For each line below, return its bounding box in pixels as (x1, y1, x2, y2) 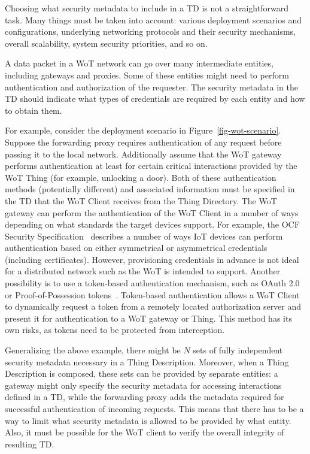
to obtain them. (5, 104, 62, 116)
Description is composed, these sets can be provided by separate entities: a (5, 367, 278, 380)
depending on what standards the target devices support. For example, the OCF (5, 218, 300, 231)
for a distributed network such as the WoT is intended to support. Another (5, 265, 281, 277)
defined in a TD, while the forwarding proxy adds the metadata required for (5, 391, 284, 403)
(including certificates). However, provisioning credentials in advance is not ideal (5, 253, 299, 265)
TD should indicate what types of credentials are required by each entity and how (5, 92, 305, 105)
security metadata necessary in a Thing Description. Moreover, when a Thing (5, 355, 289, 368)
